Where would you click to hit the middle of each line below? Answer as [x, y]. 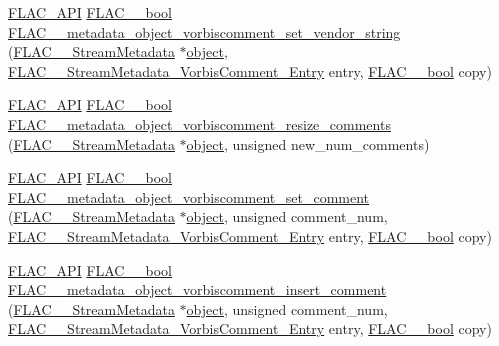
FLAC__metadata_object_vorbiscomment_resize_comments [199, 123]
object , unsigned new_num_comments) [308, 143]
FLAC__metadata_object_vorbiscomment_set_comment [189, 196]
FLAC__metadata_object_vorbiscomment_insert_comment [197, 289]
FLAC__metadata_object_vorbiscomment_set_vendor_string [204, 31]
